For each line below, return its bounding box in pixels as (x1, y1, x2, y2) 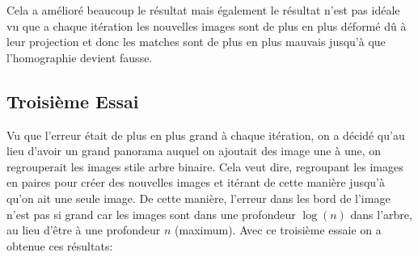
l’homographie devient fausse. (6, 48, 153, 65)
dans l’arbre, (350, 205, 412, 222)
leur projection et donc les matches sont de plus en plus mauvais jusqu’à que (6, 33, 386, 50)
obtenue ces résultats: (6, 237, 113, 254)
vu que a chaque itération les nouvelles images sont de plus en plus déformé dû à (6, 17, 407, 34)
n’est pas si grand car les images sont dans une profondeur (6, 205, 296, 222)
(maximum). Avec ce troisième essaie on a (175, 221, 382, 238)
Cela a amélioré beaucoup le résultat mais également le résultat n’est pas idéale (6, 2, 400, 18)
